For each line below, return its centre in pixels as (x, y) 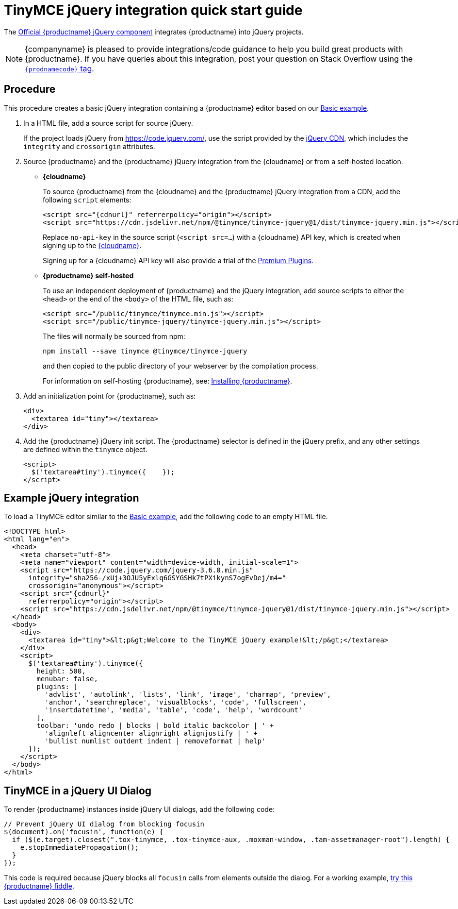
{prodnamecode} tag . (59, 68)
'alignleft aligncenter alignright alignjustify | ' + (151, 733)
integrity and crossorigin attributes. (89, 146)
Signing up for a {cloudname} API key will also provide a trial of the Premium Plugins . (178, 260)
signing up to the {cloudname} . (92, 245)
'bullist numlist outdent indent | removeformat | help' (155, 741)
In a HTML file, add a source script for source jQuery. (108, 123)
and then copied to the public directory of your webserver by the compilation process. (180, 366)
